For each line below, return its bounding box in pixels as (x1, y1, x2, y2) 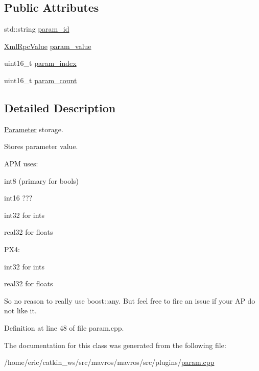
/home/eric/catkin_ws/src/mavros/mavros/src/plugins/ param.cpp (4, 357, 215, 367)
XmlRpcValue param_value (4, 40, 91, 51)
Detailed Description (4, 100, 116, 115)
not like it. (4, 305, 37, 316)
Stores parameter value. (4, 141, 78, 152)
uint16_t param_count (4, 75, 77, 85)
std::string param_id (4, 23, 69, 34)
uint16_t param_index (4, 58, 77, 68)
